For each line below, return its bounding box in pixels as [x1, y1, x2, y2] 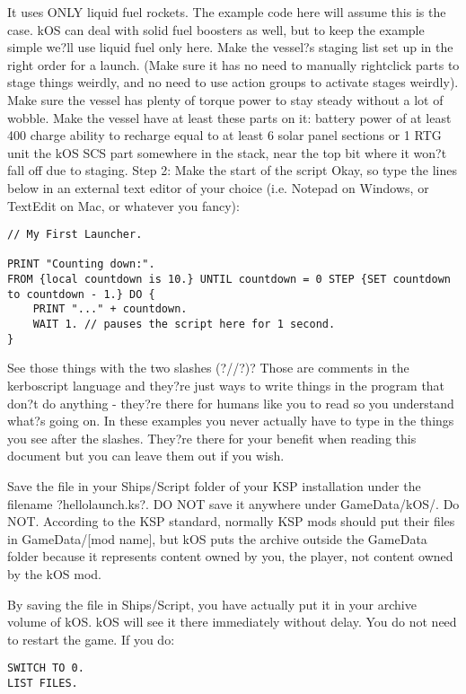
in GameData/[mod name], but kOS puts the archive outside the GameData [7, 529, 427, 548]
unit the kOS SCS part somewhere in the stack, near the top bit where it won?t [7, 143, 447, 162]
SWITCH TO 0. [7, 662, 84, 675]
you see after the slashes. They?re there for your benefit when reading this [7, 428, 417, 447]
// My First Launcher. [7, 228, 143, 242]
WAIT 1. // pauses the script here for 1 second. [32, 318, 336, 331]
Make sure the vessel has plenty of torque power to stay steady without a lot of [7, 90, 444, 109]
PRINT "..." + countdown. [32, 303, 188, 316]
